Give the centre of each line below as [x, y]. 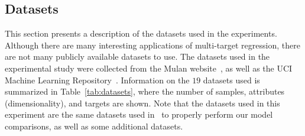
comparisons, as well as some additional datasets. [94, 126]
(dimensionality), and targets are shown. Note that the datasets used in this [142, 103]
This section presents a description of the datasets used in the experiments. [141, 33]
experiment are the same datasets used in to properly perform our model [139, 114]
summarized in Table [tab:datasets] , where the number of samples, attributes [145, 91]
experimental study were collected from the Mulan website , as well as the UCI [149, 68]
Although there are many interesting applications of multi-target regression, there [152, 45]
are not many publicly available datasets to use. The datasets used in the [137, 56]
